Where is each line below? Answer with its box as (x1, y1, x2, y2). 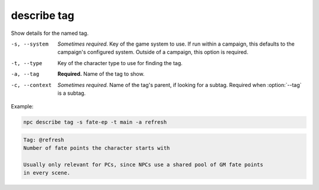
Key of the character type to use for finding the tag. (57, 59, 183, 66)
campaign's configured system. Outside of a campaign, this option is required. (57, 49, 249, 56)
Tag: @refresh (23, 136, 64, 143)
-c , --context (11, 82, 52, 88)
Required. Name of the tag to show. (57, 70, 145, 78)
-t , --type (11, 60, 43, 66)
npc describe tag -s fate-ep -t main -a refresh (23, 119, 167, 125)
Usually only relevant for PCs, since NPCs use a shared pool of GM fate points (23, 162, 263, 168)
